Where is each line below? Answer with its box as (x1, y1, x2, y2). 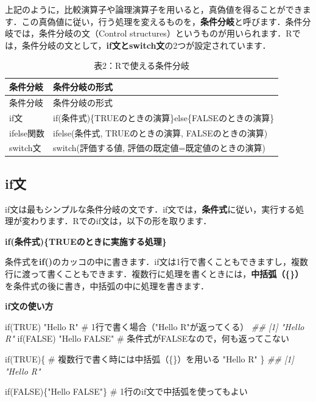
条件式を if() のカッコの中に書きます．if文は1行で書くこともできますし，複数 (5, 255, 308, 268)
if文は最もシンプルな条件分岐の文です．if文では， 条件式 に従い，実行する (5, 202, 296, 215)
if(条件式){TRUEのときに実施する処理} (5, 234, 167, 247)
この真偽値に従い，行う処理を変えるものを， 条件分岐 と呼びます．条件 (21, 15, 303, 27)
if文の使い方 (5, 300, 54, 312)
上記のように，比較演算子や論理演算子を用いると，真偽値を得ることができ (5, 3, 303, 15)
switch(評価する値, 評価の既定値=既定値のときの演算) (53, 141, 265, 154)
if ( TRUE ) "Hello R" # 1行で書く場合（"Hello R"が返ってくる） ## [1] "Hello (5, 320, 304, 333)
